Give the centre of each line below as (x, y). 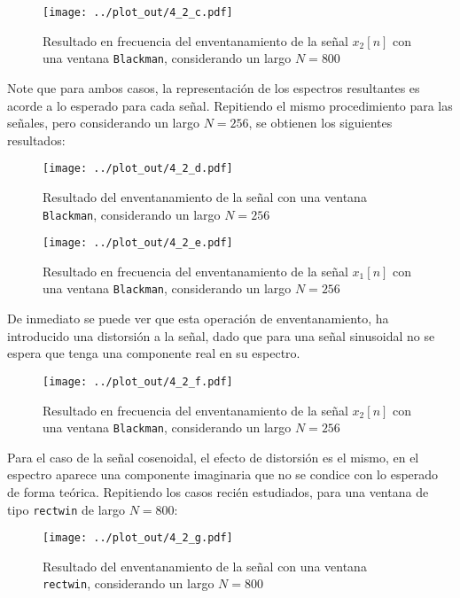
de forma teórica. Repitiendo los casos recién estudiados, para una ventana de (218, 491)
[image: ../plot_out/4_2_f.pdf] (138, 381)
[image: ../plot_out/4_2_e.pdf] (138, 243)
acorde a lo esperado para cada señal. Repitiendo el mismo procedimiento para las (230, 105)
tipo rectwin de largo (66, 509)
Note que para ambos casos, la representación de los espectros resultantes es (214, 87)
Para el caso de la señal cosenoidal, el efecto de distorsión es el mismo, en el (213, 457)
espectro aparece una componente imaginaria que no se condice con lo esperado (223, 474)
